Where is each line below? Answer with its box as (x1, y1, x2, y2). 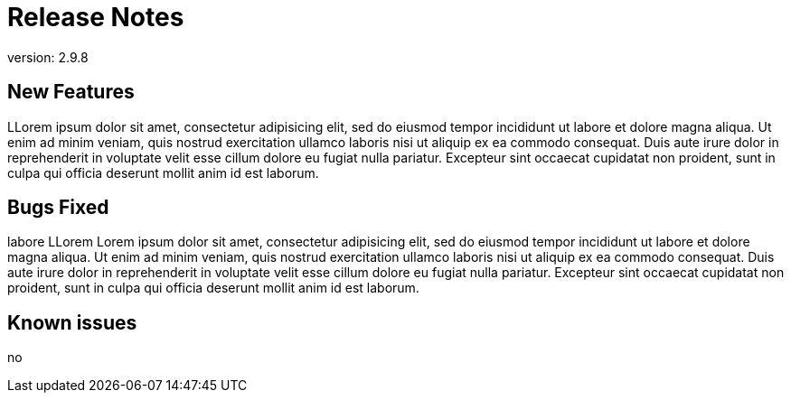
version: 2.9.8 (7, 49, 89, 65)
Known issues (7, 311, 137, 334)
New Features (7, 80, 135, 104)
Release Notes (7, 2, 184, 33)
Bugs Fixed (7, 196, 109, 219)
